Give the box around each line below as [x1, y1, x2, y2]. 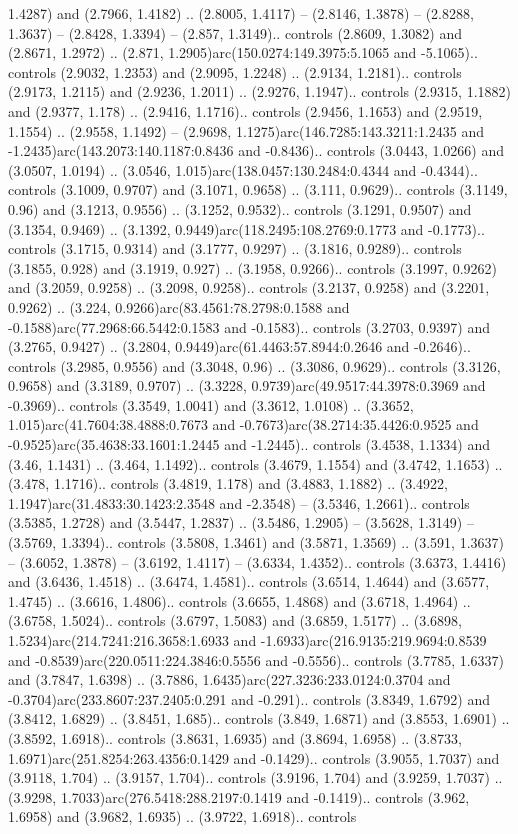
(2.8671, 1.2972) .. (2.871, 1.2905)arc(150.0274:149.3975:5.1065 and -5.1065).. [8, 42, 478, 63]
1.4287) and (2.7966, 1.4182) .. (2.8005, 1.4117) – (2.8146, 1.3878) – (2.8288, [8, 3, 474, 23]
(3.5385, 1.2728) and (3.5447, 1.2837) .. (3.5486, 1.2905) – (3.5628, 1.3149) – [8, 512, 474, 533]
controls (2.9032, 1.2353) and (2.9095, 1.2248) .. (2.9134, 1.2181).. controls [8, 61, 462, 82]
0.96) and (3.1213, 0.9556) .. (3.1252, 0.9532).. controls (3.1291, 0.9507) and [8, 198, 472, 219]
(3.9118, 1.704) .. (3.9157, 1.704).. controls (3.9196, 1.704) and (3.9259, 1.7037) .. [8, 767, 503, 788]
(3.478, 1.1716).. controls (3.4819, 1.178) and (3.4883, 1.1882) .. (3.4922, [8, 473, 448, 494]
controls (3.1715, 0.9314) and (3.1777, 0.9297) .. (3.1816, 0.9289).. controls [8, 238, 462, 259]
